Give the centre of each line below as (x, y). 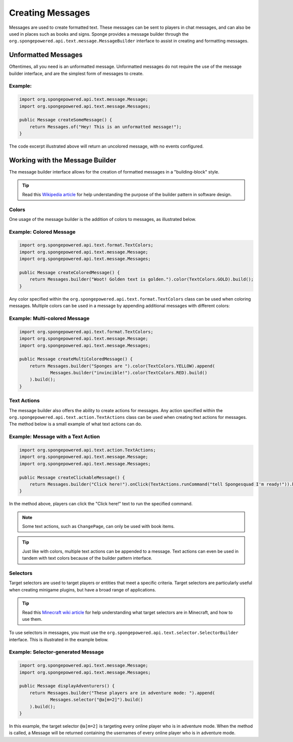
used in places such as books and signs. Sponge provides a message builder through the (99, 34)
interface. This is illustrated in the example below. (59, 639)
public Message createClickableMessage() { (72, 477)
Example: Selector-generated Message (57, 652)
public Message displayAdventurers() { (67, 686)
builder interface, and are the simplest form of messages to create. (76, 73)
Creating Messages (50, 13)
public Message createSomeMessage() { (66, 120)
